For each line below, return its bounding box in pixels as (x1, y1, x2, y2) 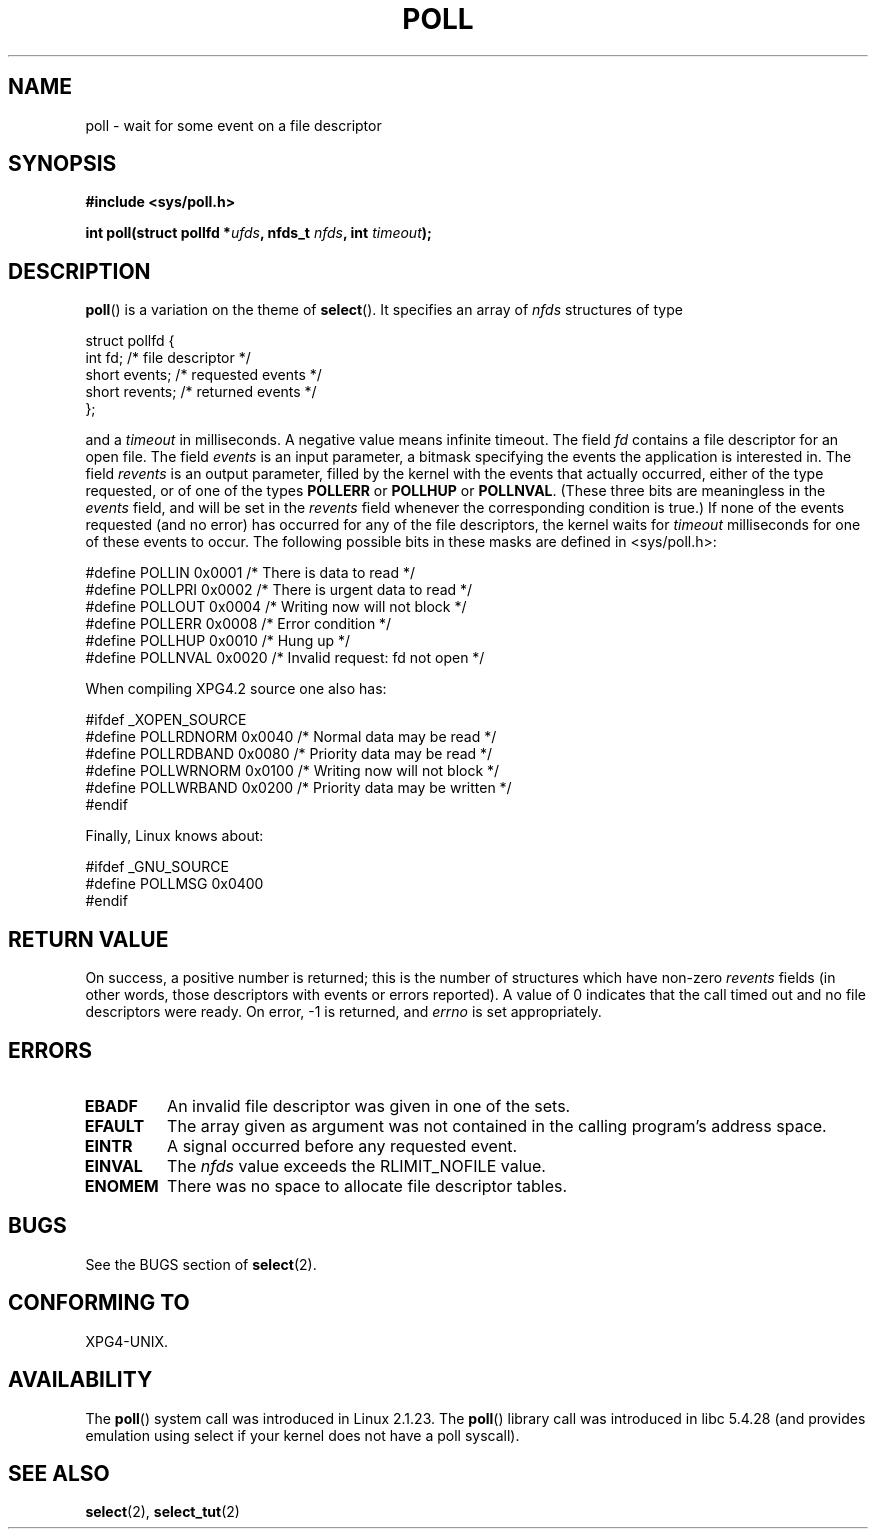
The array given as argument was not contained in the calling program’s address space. (167, 1115, 827, 1136)
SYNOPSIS (8, 151, 117, 177)
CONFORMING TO (8, 1290, 190, 1316)
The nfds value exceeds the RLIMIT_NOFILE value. (167, 1155, 546, 1176)
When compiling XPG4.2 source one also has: (85, 680, 387, 698)
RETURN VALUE (8, 926, 169, 952)
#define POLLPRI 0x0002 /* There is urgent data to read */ (85, 581, 473, 599)
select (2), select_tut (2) (85, 1503, 240, 1521)
